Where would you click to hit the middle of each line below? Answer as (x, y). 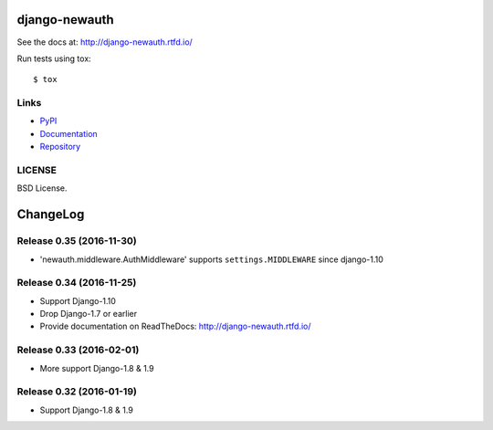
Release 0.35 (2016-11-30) (77, 241)
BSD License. (42, 188)
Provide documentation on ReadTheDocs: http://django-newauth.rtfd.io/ (175, 326)
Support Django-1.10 (78, 300)
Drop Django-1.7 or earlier (88, 314)
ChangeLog (51, 215)
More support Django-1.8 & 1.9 (97, 368)
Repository (60, 147)
